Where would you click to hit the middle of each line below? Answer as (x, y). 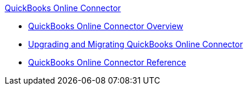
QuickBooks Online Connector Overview (106, 26)
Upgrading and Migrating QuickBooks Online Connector (136, 44)
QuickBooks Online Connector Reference (107, 62)
